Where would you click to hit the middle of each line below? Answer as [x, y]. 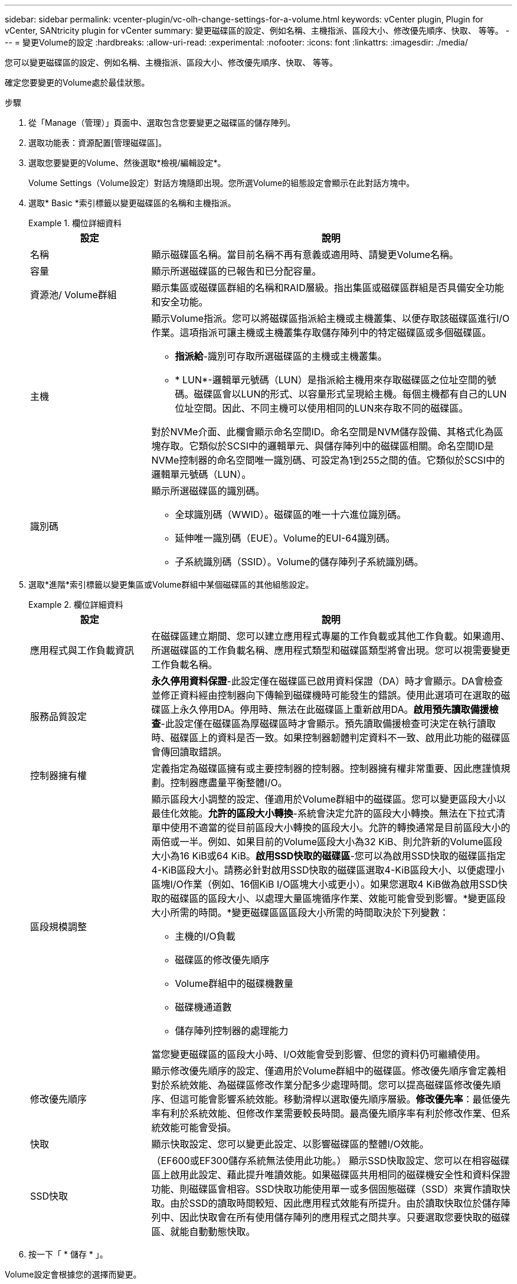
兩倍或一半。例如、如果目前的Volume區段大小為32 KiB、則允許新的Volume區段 [327, 842]
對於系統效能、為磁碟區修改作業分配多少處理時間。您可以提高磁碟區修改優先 [321, 1085]
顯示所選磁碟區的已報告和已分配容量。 [236, 271]
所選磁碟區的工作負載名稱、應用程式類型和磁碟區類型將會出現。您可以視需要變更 [331, 650]
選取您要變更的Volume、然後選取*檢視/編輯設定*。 [127, 163]
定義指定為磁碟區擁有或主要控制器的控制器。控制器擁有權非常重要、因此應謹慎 [326, 768]
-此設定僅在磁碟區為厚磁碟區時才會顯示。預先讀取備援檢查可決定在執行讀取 [328, 724]
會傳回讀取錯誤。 [189, 752]
